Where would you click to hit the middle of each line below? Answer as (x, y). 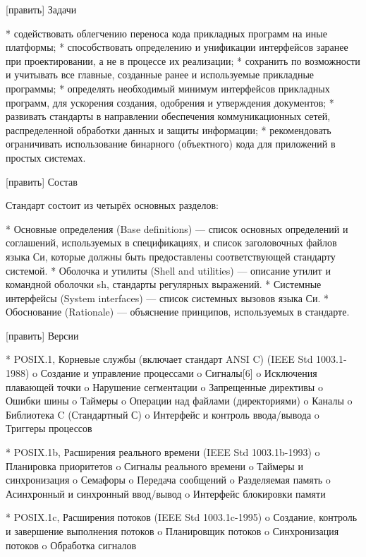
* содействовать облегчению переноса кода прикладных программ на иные (166, 33)
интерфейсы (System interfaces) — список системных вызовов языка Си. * (167, 298)
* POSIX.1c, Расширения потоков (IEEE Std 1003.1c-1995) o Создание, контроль (182, 517)
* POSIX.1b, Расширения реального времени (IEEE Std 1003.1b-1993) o (163, 452)
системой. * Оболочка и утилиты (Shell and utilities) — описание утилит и (168, 270)
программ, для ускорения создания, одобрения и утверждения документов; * (170, 102)
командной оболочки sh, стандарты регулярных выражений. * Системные (164, 284)
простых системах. (46, 157)
